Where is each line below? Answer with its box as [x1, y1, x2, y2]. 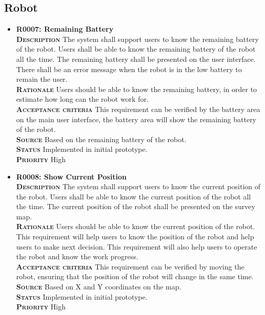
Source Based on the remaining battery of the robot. [16, 133, 187, 144]
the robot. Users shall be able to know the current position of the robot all [16, 191, 251, 201]
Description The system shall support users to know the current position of [16, 181, 261, 192]
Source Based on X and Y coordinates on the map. [16, 281, 181, 292]
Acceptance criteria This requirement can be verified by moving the [16, 261, 244, 272]
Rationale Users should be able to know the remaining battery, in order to [16, 83, 257, 94]
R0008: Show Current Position [16, 171, 127, 182]
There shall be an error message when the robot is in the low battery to [16, 63, 242, 74]
